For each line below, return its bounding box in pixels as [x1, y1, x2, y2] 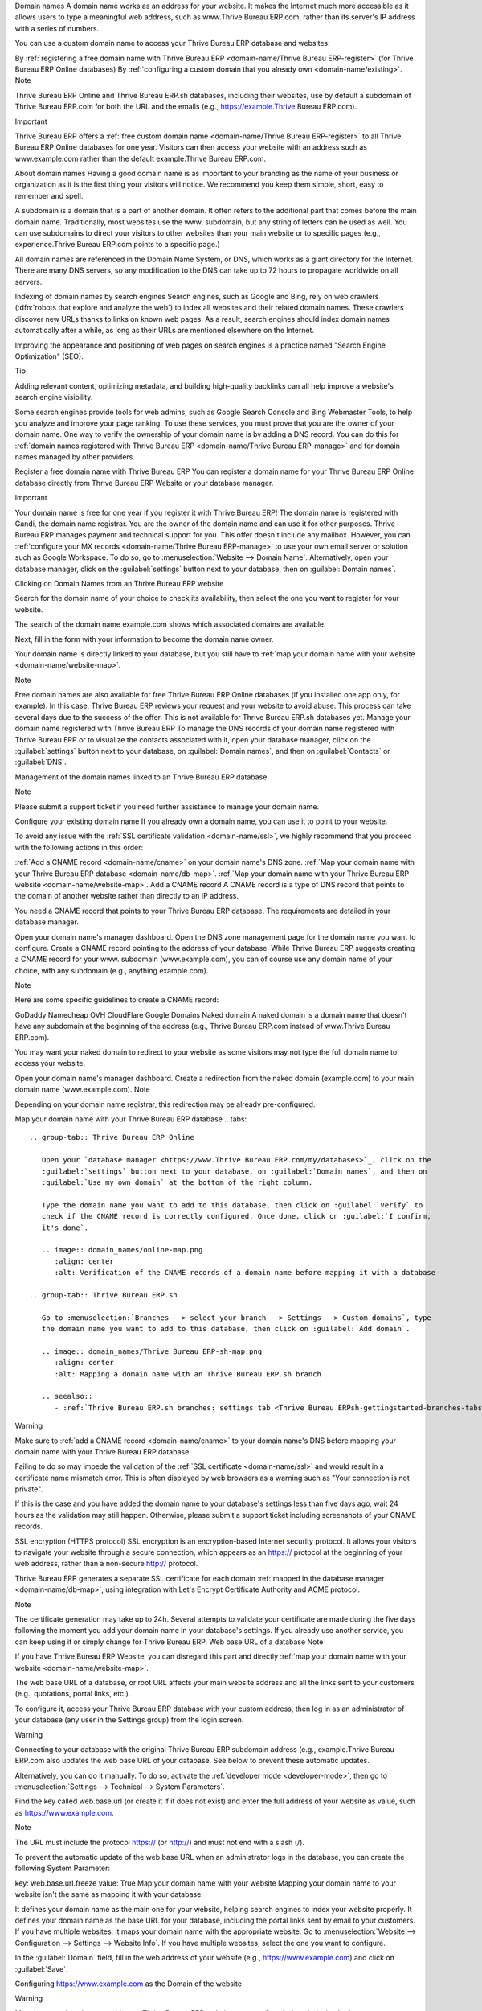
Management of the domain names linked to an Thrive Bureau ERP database [14, 772, 268, 782]
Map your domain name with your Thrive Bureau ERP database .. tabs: [14, 1114, 247, 1124]
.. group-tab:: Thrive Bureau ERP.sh [29, 1290, 178, 1299]
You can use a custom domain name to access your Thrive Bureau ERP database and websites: [14, 39, 331, 48]
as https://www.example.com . [14, 1807, 114, 1817]
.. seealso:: [41, 1392, 93, 1401]
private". [14, 1484, 43, 1494]
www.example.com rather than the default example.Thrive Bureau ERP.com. [14, 154, 267, 163]
